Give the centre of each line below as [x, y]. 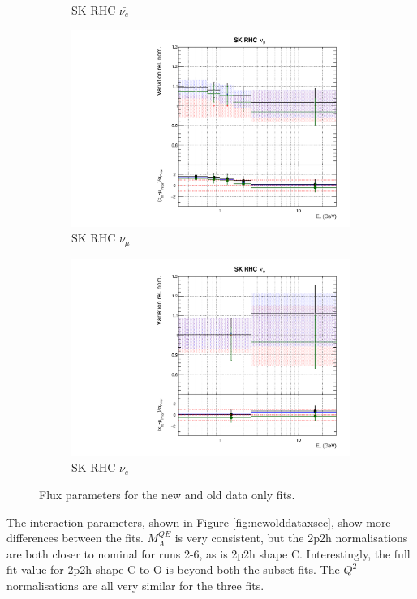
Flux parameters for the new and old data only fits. [167, 495]
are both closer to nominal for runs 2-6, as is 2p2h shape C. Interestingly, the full [208, 553]
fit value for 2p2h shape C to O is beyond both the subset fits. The [173, 569]
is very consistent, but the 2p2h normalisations [291, 538]
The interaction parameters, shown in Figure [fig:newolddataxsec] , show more [199, 522]
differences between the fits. [75, 538]
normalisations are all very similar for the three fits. [135, 586]
